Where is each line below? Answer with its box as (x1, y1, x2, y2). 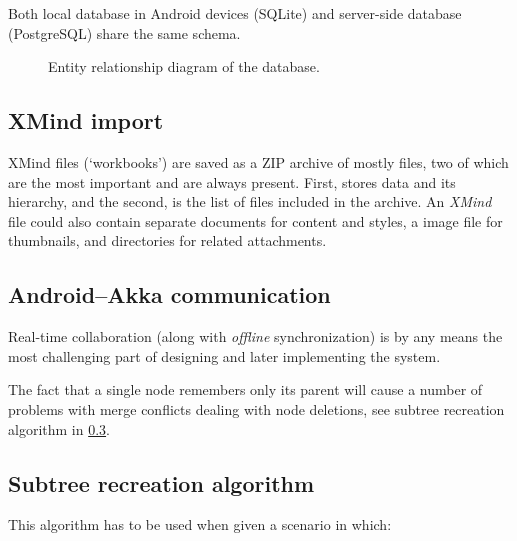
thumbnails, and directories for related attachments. (8, 230, 327, 251)
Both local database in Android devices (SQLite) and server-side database (8, 3, 462, 23)
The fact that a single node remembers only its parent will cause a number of (8, 379, 483, 400)
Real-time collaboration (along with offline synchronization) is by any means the (8, 326, 503, 347)
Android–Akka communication (8, 279, 331, 310)
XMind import (8, 105, 164, 136)
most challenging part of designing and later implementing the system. (8, 345, 441, 366)
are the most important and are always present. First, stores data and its (8, 171, 456, 192)
